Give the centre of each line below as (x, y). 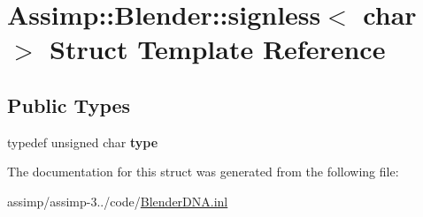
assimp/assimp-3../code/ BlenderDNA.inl (118, 201)
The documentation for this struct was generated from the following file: (203, 172)
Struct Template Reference (218, 49)
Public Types (69, 105)
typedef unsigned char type (83, 142)
